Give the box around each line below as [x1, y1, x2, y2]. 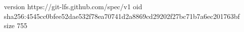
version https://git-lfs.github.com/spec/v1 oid [4, 1, 142, 11]
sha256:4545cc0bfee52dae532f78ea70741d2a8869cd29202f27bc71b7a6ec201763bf [4, 11, 240, 21]
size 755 [4, 20, 27, 31]
